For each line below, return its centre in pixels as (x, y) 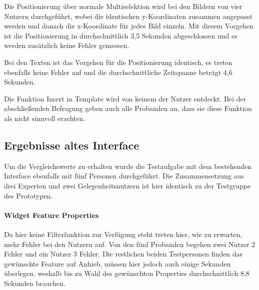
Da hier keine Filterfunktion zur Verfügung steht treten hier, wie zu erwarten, (123, 234)
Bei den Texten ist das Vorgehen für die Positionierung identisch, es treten (118, 62)
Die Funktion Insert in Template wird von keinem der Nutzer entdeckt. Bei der (125, 98)
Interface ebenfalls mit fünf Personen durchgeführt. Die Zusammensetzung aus (124, 176)
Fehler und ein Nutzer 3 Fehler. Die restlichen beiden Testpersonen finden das (123, 254)
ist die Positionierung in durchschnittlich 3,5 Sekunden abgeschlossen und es (121, 35)
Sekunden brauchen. (35, 283)
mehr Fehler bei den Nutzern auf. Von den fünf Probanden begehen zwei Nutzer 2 (130, 244)
